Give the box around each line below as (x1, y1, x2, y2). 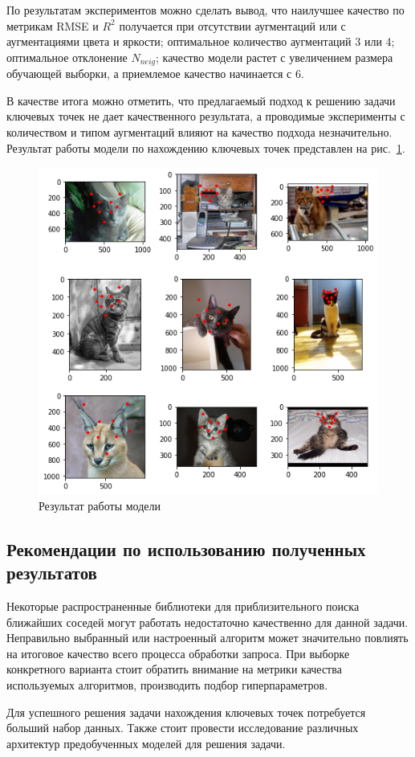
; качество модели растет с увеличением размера (155, 48, 393, 65)
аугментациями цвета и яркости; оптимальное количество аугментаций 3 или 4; (6, 33, 395, 50)
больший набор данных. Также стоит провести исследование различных (6, 719, 359, 736)
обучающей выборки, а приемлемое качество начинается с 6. (6, 65, 304, 82)
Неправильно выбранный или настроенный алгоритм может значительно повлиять (6, 629, 409, 646)
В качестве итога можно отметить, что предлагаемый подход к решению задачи (6, 92, 396, 108)
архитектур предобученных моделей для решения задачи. (6, 734, 286, 751)
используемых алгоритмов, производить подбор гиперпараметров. (6, 676, 328, 693)
